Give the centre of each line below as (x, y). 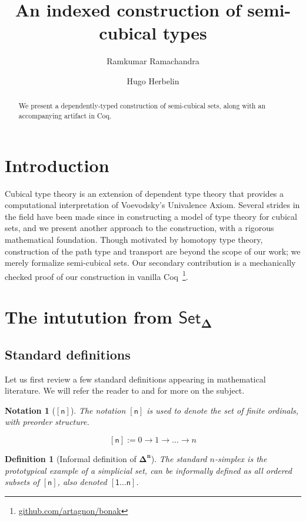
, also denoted (82, 482)
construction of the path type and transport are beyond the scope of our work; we (153, 251)
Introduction (57, 165)
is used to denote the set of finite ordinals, (223, 410)
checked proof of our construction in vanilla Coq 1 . (97, 275)
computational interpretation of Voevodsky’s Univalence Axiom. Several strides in (152, 205)
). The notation (98, 410)
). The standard (179, 458)
